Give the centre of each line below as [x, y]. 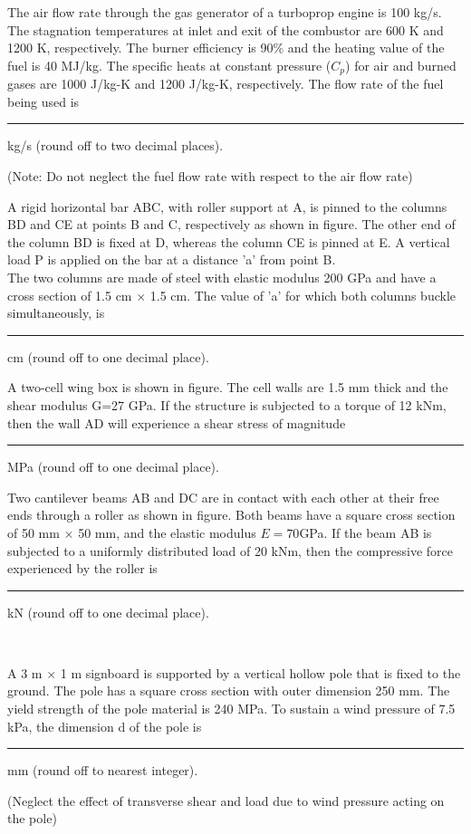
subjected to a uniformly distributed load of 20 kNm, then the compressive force [231, 550]
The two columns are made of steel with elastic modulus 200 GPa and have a [222, 277]
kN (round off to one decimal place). [108, 612]
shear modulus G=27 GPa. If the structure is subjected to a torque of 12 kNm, [227, 404]
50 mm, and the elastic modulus [167, 532]
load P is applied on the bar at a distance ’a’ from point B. [172, 259]
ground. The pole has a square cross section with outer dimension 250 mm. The [229, 690]
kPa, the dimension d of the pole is [105, 726]
